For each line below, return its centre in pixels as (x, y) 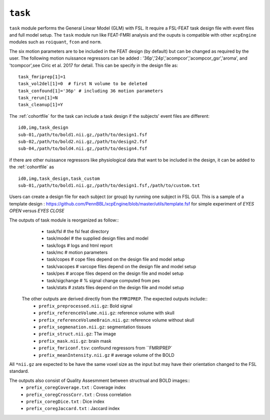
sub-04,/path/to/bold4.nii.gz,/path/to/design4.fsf (83, 149)
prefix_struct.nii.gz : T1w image (77, 334)
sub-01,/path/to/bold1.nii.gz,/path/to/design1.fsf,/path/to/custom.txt (109, 185)
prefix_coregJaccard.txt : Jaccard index (73, 408)
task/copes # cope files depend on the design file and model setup (116, 259)
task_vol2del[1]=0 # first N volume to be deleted (83, 84)
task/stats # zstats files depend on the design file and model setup (115, 288)
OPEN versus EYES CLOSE (37, 211)
